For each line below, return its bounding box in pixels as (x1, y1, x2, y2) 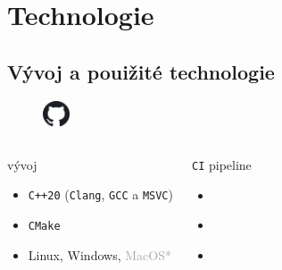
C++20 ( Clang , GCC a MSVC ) (28, 185, 173, 204)
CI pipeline (191, 155, 252, 173)
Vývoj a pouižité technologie (7, 57, 275, 85)
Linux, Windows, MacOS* (28, 245, 171, 264)
